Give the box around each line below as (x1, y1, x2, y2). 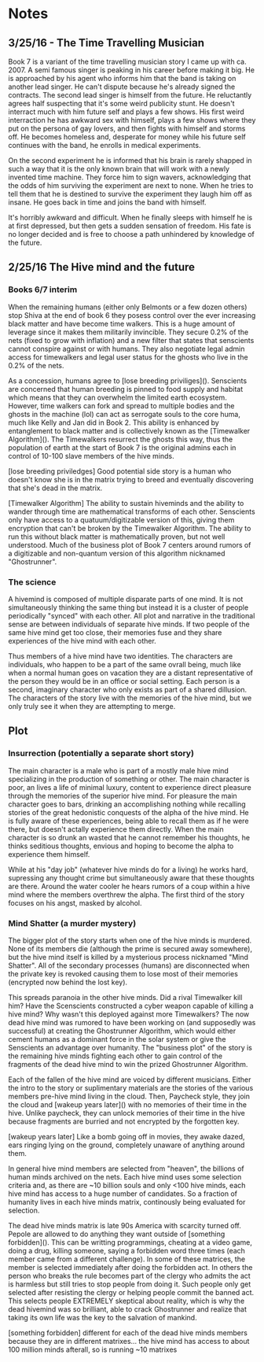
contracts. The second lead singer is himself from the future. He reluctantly (8, 90, 252, 99)
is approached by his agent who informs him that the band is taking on (8, 74, 236, 83)
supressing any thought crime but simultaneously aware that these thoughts (8, 873, 255, 882)
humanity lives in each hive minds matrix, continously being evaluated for (8, 1197, 246, 1206)
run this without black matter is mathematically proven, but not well (8, 532, 225, 541)
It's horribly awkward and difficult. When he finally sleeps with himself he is (8, 213, 253, 222)
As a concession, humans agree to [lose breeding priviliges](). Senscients (8, 375, 247, 386)
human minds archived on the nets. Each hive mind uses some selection (8, 1172, 242, 1181)
